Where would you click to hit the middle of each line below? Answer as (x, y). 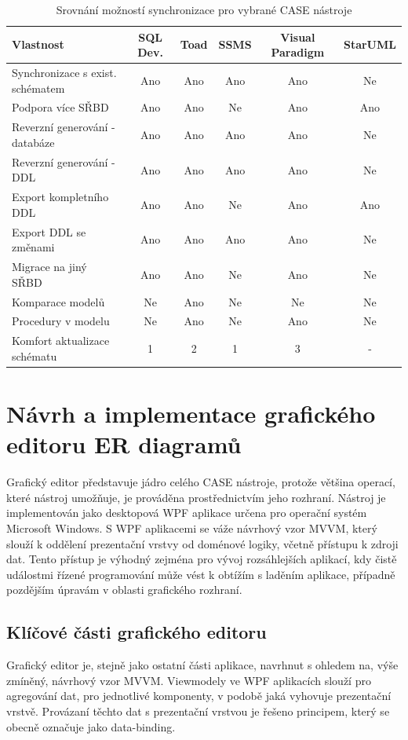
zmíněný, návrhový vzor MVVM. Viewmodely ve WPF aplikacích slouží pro (189, 680)
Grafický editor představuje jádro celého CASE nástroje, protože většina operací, (201, 482)
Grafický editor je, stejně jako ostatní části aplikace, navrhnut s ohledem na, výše (202, 665)
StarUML (370, 44)
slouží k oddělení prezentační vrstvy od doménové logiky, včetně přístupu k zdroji (202, 543)
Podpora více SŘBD (60, 107)
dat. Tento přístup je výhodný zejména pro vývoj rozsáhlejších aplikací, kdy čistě (202, 559)
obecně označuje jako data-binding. (91, 726)
